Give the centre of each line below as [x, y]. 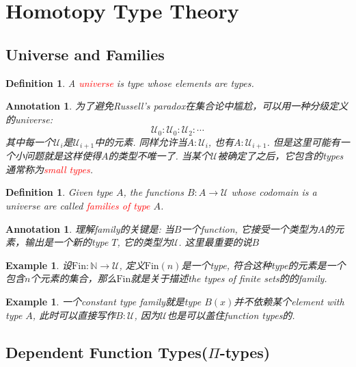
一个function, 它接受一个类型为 [249, 228]
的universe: [29, 119]
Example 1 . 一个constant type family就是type [104, 302]
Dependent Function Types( [107, 352]
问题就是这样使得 [63, 156]
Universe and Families [85, 54]
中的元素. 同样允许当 [141, 141]
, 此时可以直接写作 [74, 315]
